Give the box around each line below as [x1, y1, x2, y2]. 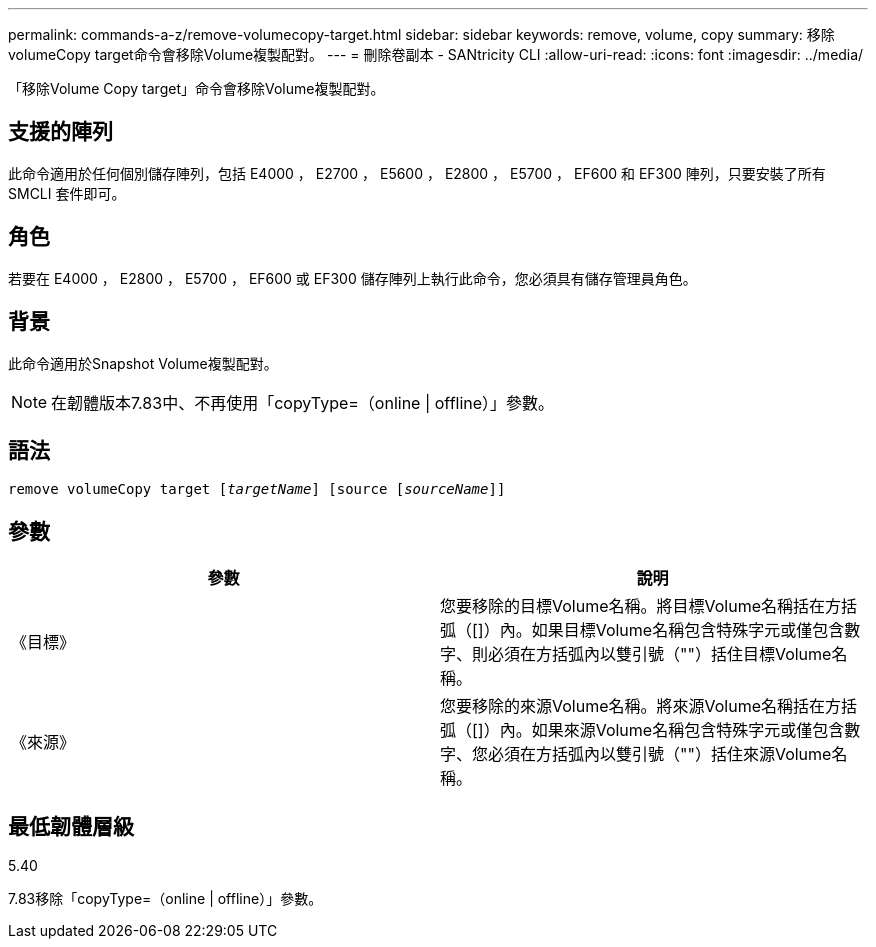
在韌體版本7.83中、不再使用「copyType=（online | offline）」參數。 [51, 392, 555, 413]
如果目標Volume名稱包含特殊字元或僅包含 [531, 620, 845, 641]
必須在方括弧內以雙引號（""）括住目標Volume [488, 644, 832, 665]
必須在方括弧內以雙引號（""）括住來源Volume [488, 744, 832, 765]
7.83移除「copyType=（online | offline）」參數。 [8, 890, 323, 908]
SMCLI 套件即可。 [8, 184, 126, 202]
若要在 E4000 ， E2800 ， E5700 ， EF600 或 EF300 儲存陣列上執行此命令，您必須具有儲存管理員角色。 [8, 269, 697, 287]
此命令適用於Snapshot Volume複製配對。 [8, 354, 278, 372]
